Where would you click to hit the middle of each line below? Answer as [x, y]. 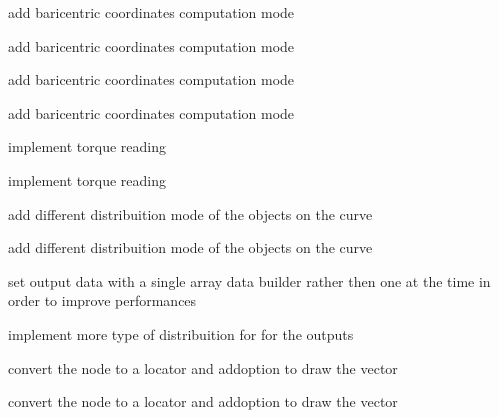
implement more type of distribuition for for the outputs [181, 333]
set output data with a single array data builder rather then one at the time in [249, 280]
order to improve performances [102, 300]
